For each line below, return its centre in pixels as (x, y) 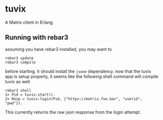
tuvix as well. (18, 81)
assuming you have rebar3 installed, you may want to (58, 49)
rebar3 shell (18, 90)
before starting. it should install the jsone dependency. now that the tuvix (78, 71)
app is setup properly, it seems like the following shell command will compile (82, 76)
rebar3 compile (20, 62)
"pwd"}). (14, 103)
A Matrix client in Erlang (29, 22)
